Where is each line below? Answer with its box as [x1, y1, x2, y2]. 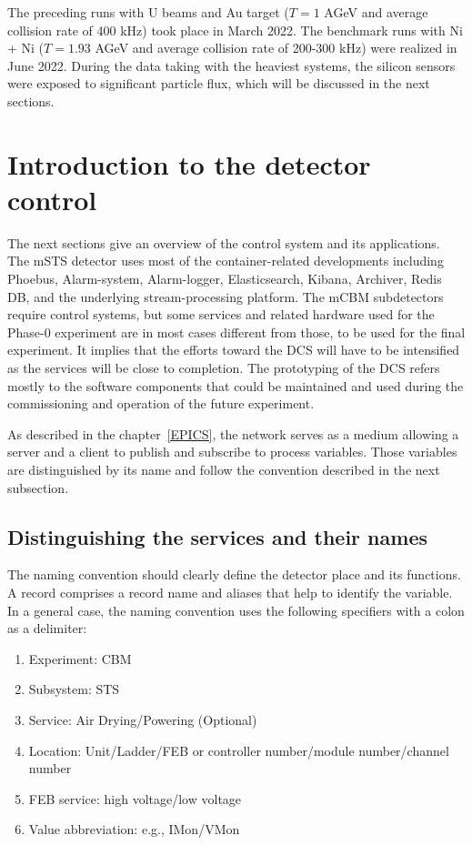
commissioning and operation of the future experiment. [7, 394, 315, 413]
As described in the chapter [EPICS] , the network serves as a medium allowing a [7, 424, 459, 443]
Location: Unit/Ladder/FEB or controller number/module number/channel [28, 740, 449, 759]
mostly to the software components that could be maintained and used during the [7, 376, 464, 395]
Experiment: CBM [28, 649, 132, 668]
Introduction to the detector [7, 145, 371, 182]
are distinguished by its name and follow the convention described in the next [7, 460, 440, 478]
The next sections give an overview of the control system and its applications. [7, 233, 440, 252]
